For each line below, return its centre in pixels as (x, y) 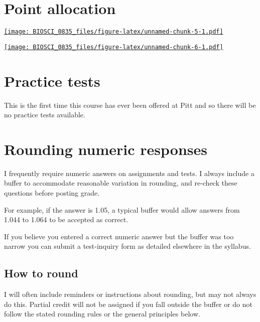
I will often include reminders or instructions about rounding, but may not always (130, 294)
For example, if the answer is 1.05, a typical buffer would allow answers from (122, 209)
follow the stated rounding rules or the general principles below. (102, 314)
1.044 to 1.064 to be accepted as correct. (66, 219)
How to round (41, 273)
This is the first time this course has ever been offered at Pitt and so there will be (130, 105)
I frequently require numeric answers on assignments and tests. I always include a (129, 173)
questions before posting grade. (52, 193)
